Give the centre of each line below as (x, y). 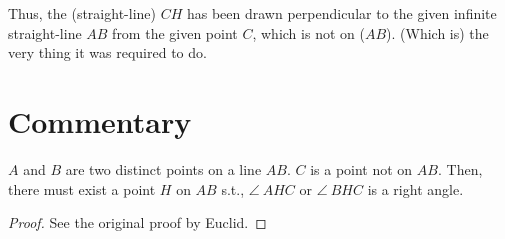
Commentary (100, 120)
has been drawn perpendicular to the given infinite (341, 13)
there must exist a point (82, 188)
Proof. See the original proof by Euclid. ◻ (137, 222)
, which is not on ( (308, 32)
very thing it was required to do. (107, 52)
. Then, (460, 168)
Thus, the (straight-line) (82, 13)
